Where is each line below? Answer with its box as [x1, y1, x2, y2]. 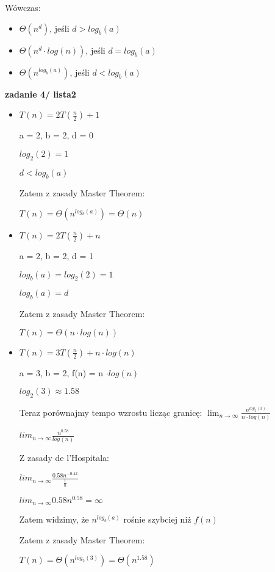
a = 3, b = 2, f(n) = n [19, 366, 104, 379]
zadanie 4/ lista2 [5, 87, 76, 100]
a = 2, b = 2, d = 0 [19, 129, 94, 141]
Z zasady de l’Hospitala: [19, 451, 109, 463]
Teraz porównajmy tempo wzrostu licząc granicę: [19, 406, 202, 418]
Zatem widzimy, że [19, 513, 89, 526]
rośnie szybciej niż [123, 513, 191, 526]
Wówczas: [5, 1, 41, 13]
